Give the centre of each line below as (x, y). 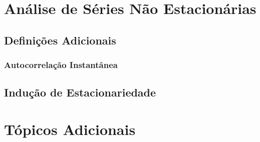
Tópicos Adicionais (70, 129)
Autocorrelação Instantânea (61, 65)
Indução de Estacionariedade (80, 92)
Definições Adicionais (60, 40)
